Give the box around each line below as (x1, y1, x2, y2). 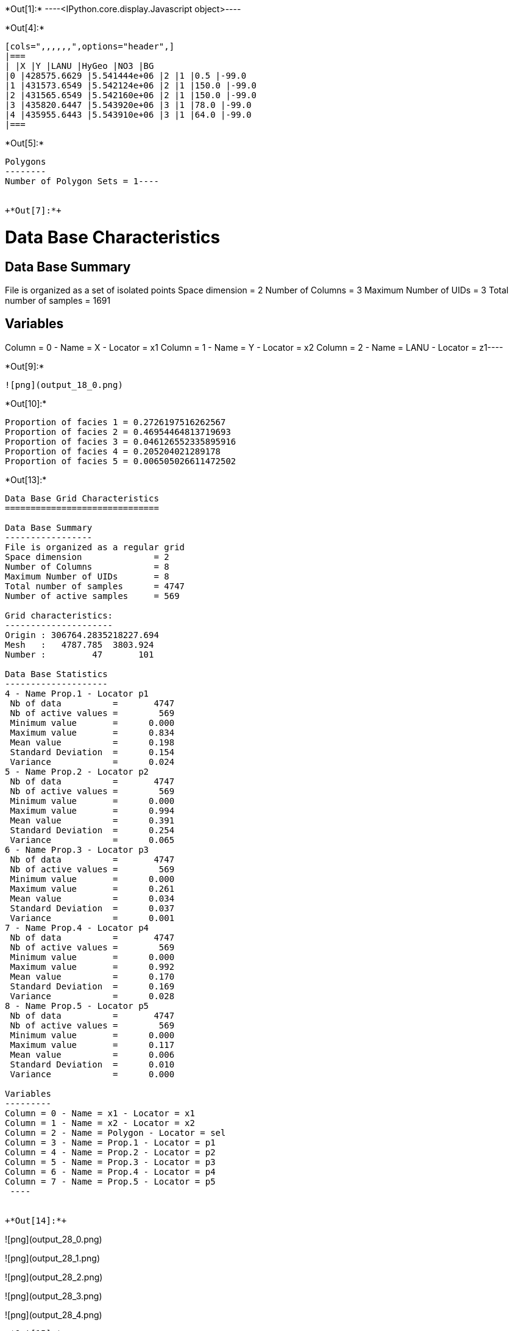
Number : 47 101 (5, 649, 154, 659)
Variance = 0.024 (10, 756, 175, 767)
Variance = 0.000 (10, 1069, 175, 1079)
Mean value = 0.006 (10, 1049, 175, 1060)
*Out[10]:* (5, 398, 47, 409)
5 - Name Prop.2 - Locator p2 (5, 766, 149, 777)
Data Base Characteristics (5, 226, 221, 248)
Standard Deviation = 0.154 (10, 747, 175, 757)
